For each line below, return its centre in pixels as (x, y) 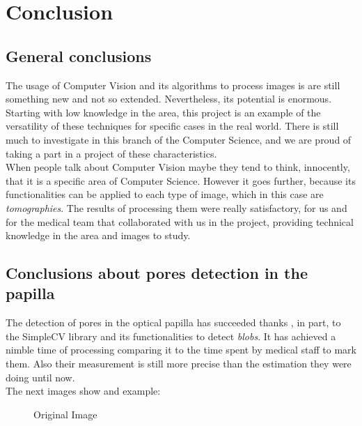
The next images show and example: (83, 391)
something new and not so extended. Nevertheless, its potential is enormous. (169, 99)
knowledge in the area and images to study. (98, 235)
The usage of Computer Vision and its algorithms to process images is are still (173, 85)
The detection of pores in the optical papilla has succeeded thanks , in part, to (173, 322)
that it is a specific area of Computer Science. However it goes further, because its (181, 180)
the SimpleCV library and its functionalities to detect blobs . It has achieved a (171, 336)
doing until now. (40, 377)
